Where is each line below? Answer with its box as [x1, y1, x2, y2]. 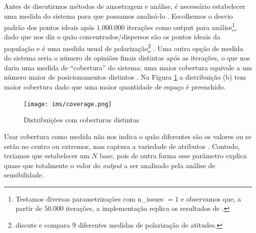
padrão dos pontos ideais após [4, 22, 95, 32]
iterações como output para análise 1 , [127, 21, 237, 32]
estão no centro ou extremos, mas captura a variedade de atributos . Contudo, [4, 141, 240, 151]
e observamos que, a [181, 193, 241, 204]
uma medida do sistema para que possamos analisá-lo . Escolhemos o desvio [4, 10, 233, 21]
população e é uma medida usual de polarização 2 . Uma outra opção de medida [4, 42, 243, 53]
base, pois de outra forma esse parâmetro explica [99, 150, 247, 161]
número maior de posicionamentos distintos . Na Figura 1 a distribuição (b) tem [4, 72, 246, 82]
